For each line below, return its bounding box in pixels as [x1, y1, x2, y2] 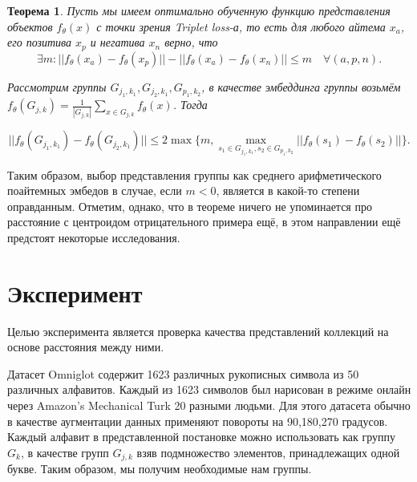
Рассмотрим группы [7, 78, 107, 95]
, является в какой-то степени [216, 182, 360, 199]
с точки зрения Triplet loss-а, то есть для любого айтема [96, 18, 386, 34]
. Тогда [172, 96, 208, 113]
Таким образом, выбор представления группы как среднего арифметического [7, 166, 382, 183]
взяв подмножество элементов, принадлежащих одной [136, 444, 400, 460]
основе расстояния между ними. [7, 338, 164, 355]
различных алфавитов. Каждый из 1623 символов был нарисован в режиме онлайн [7, 381, 411, 398]
